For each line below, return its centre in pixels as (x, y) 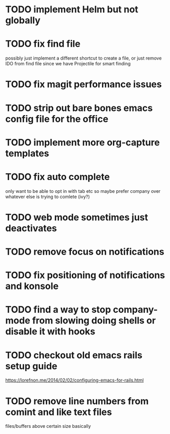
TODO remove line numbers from (77, 401)
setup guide (31, 366)
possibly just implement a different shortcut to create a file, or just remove (83, 58)
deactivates (31, 228)
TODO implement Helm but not (72, 10)
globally (23, 20)
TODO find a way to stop (58, 310)
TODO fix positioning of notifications (85, 275)
